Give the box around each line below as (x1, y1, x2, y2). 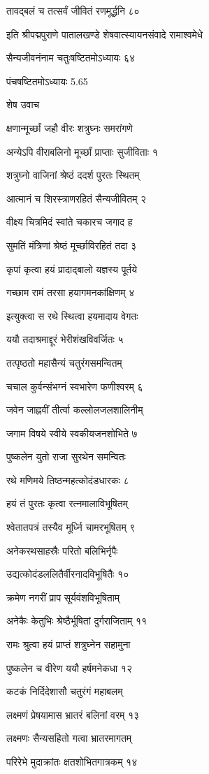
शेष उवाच (6, 97, 40, 112)
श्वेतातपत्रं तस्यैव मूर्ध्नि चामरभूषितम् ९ (6, 520, 136, 534)
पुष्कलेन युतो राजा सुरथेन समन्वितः (6, 449, 126, 464)
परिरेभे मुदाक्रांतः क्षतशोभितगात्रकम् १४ (6, 754, 138, 768)
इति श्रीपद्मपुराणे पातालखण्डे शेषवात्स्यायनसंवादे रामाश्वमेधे (6, 27, 203, 41)
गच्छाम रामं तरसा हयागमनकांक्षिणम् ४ (6, 285, 135, 300)
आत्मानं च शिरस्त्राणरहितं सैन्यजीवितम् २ (6, 191, 147, 205)
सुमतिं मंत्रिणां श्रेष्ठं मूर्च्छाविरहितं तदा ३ (6, 238, 137, 252)
